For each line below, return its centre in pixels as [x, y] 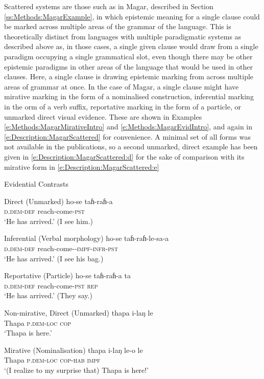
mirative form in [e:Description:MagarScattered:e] [82, 166]
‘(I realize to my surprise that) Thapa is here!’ [77, 370]
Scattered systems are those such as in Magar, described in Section [109, 6]
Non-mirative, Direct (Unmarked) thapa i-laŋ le [79, 313]
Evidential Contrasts [37, 184]
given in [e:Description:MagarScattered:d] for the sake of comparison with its [124, 156]
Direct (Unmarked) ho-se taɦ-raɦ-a [58, 201]
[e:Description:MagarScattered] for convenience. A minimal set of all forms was [127, 136]
